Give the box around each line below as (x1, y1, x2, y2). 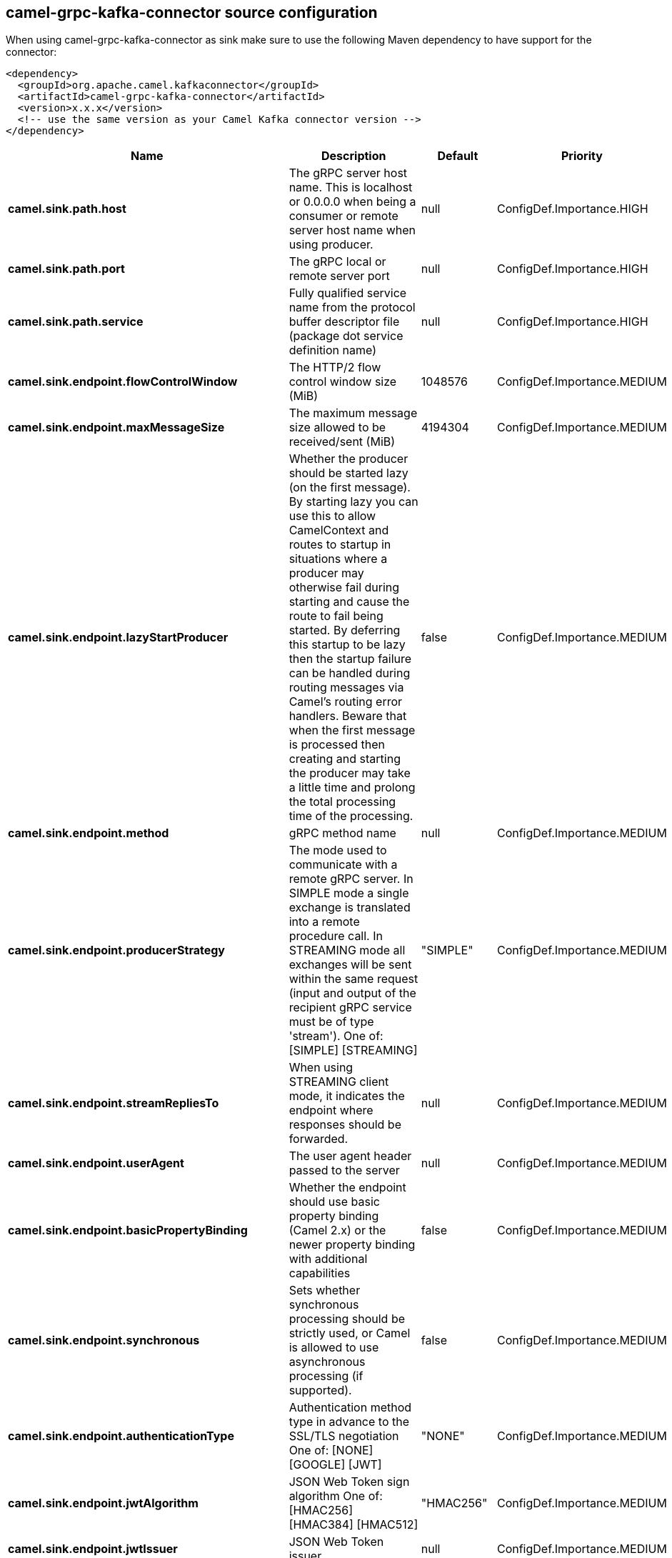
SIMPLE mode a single (289, 886, 409, 901)
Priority (561, 149, 603, 164)
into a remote (289, 914, 360, 929)
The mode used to (289, 843, 387, 858)
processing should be (289, 1312, 406, 1327)
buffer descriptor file (289, 314, 400, 329)
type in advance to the (289, 1414, 409, 1429)
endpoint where (289, 1103, 373, 1118)
